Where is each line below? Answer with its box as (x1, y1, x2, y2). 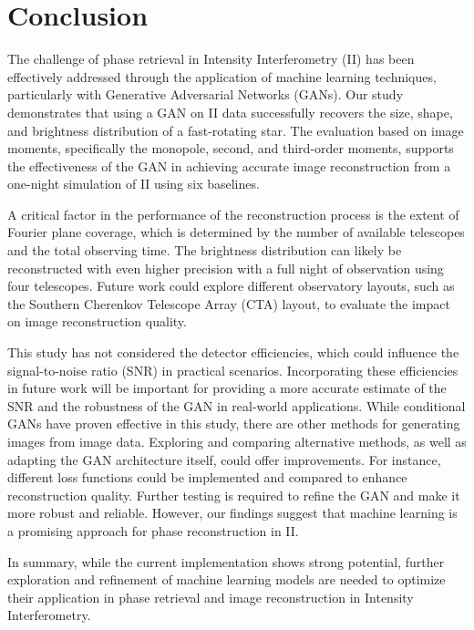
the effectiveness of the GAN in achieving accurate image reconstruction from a (7, 156, 451, 175)
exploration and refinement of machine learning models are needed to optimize (7, 570, 446, 589)
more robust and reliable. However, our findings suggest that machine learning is (7, 503, 458, 522)
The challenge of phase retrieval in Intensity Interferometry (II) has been (7, 49, 415, 68)
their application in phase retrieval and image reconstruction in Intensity (7, 587, 414, 606)
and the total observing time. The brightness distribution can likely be (7, 241, 402, 260)
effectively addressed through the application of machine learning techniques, (7, 67, 437, 86)
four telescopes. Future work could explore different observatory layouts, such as (7, 276, 455, 295)
